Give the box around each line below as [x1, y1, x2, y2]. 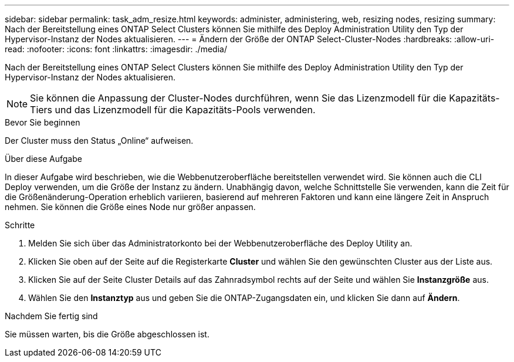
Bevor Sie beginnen [5, 117, 80, 127]
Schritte [5, 220, 35, 230]
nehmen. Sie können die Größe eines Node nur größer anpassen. [5, 202, 256, 212]
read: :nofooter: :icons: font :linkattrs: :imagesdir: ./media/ [5, 44, 227, 54]
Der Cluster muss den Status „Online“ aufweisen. [5, 136, 194, 146]
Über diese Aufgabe [5, 154, 82, 164]
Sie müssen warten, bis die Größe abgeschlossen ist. [5, 329, 209, 339]
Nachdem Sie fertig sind [5, 311, 98, 321]
